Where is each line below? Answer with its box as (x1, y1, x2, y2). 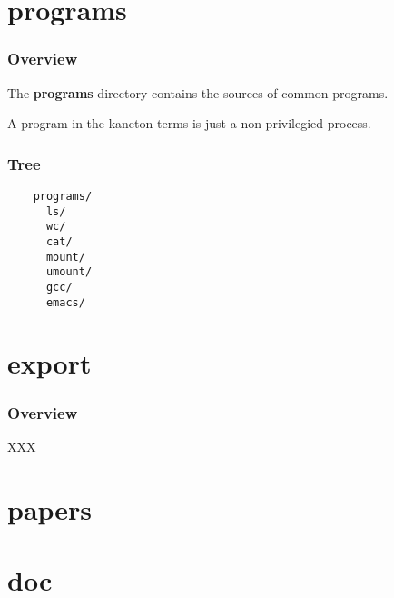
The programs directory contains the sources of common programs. (7, 83, 389, 102)
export (7, 344, 92, 382)
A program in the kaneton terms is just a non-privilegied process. (7, 114, 371, 133)
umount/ (45, 265, 93, 279)
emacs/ (45, 295, 85, 309)
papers (7, 490, 93, 527)
